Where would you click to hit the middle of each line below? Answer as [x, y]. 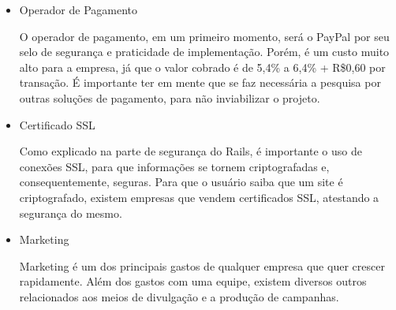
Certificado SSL [57, 124]
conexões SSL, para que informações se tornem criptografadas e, [174, 166]
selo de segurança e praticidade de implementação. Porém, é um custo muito [204, 52]
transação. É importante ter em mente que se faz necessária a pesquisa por [200, 82]
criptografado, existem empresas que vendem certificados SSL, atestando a [199, 197]
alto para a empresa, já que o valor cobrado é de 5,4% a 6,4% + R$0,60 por [202, 67]
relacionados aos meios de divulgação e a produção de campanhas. [179, 296]
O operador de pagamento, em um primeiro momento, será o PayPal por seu [204, 36]
